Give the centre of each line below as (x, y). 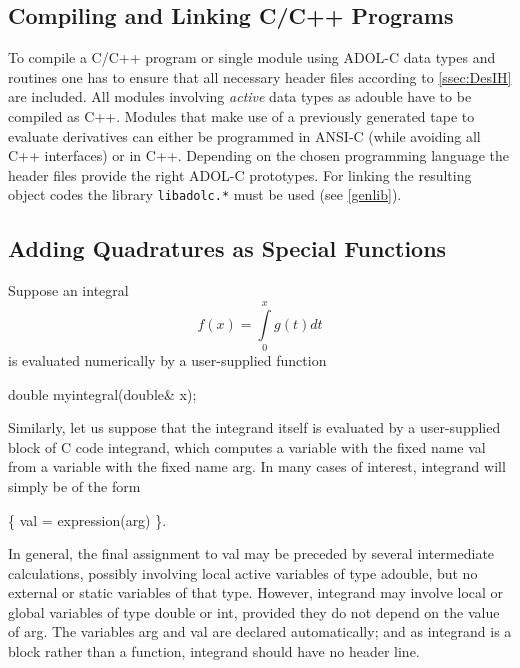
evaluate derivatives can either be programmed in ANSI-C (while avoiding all (244, 135)
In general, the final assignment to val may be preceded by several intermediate (251, 553)
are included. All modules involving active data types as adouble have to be (240, 96)
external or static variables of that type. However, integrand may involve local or (256, 592)
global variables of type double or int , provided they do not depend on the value (254, 611)
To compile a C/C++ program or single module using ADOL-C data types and (252, 57)
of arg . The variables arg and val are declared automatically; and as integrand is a (260, 631)
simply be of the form (74, 485)
